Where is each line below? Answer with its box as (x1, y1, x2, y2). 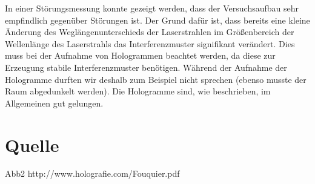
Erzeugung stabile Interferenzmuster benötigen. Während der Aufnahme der (5, 61, 287, 73)
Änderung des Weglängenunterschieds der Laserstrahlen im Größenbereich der (5, 25, 294, 38)
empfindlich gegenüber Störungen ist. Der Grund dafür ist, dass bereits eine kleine (5, 13, 310, 26)
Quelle (5, 132, 59, 157)
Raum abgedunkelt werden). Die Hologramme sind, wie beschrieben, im (5, 85, 271, 97)
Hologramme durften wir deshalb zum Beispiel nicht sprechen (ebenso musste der (5, 73, 307, 85)
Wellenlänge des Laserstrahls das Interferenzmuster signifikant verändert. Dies (5, 37, 295, 50)
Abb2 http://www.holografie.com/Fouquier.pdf (5, 167, 180, 180)
